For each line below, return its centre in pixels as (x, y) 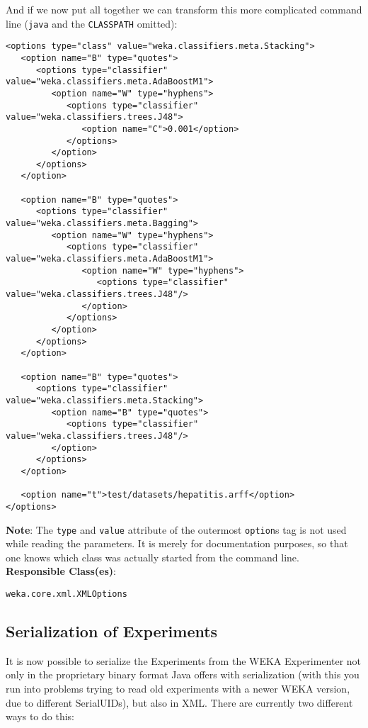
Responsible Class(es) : (61, 571)
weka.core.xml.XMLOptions (67, 594)
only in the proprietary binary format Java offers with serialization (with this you (183, 674)
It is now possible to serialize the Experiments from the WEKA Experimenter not (184, 660)
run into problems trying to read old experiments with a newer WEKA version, (178, 688)
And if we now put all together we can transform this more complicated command (184, 9)
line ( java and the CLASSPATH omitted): (92, 23)
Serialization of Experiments (112, 631)
